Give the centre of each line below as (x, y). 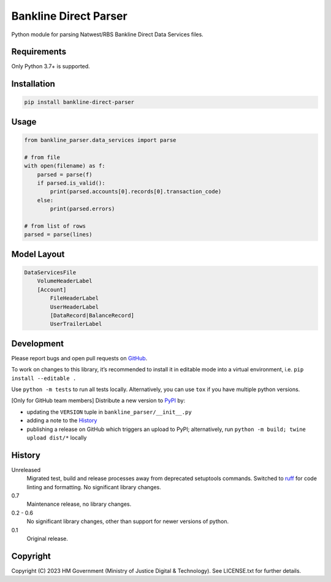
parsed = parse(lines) (58, 235)
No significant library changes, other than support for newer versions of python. (128, 521)
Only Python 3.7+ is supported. (51, 66)
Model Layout (38, 254)
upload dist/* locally (57, 437)
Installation (33, 84)
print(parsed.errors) (82, 209)
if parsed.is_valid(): (71, 183)
